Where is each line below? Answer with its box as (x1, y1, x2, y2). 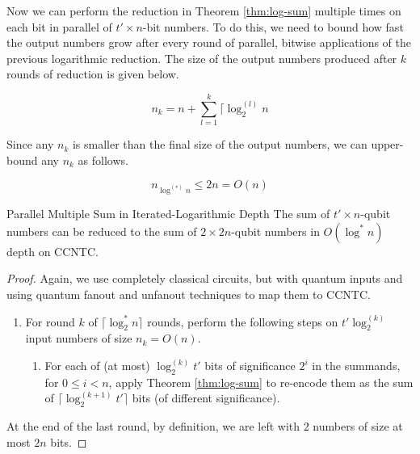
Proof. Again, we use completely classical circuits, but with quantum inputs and (6, 270, 403, 287)
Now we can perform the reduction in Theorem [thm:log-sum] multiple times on (6, 2, 401, 19)
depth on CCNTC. (6, 242, 99, 259)
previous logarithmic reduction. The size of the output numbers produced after (6, 49, 397, 66)
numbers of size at (313, 418, 403, 435)
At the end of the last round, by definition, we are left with (6, 418, 300, 435)
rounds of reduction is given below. (6, 65, 179, 82)
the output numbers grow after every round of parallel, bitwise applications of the (6, 34, 412, 51)
